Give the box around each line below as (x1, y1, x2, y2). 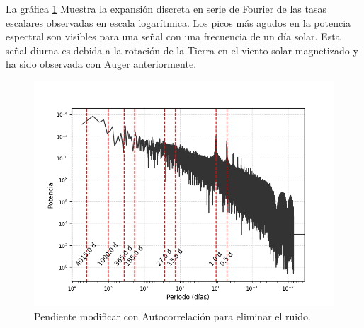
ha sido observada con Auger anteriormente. (6, 57, 197, 71)
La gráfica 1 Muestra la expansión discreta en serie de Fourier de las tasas (6, 1, 327, 16)
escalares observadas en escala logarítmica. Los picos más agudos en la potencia (6, 15, 351, 30)
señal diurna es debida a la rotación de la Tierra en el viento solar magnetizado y (6, 42, 358, 57)
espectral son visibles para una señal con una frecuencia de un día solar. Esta (6, 29, 341, 44)
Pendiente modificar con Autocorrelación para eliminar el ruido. (34, 308, 311, 323)
